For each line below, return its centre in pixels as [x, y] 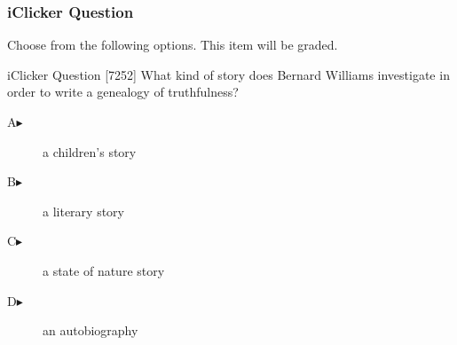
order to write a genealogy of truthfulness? [123, 92]
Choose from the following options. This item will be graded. [173, 45]
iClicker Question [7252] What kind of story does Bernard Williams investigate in [228, 74]
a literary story [83, 211]
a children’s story [90, 151]
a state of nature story [104, 270]
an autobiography [91, 330]
